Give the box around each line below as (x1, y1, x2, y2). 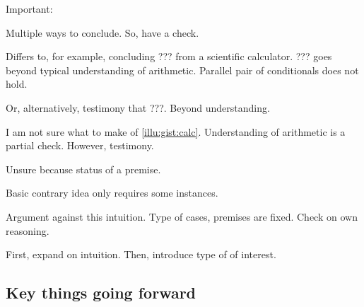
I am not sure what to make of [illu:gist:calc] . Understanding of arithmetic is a (6, 124, 346, 139)
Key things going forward (6, 282, 196, 303)
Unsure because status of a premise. (6, 161, 161, 176)
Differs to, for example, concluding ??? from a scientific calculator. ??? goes (6, 49, 332, 64)
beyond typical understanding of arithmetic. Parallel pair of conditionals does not (6, 62, 359, 77)
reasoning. (6, 223, 49, 238)
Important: (6, 1, 53, 16)
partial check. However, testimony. (6, 138, 154, 153)
